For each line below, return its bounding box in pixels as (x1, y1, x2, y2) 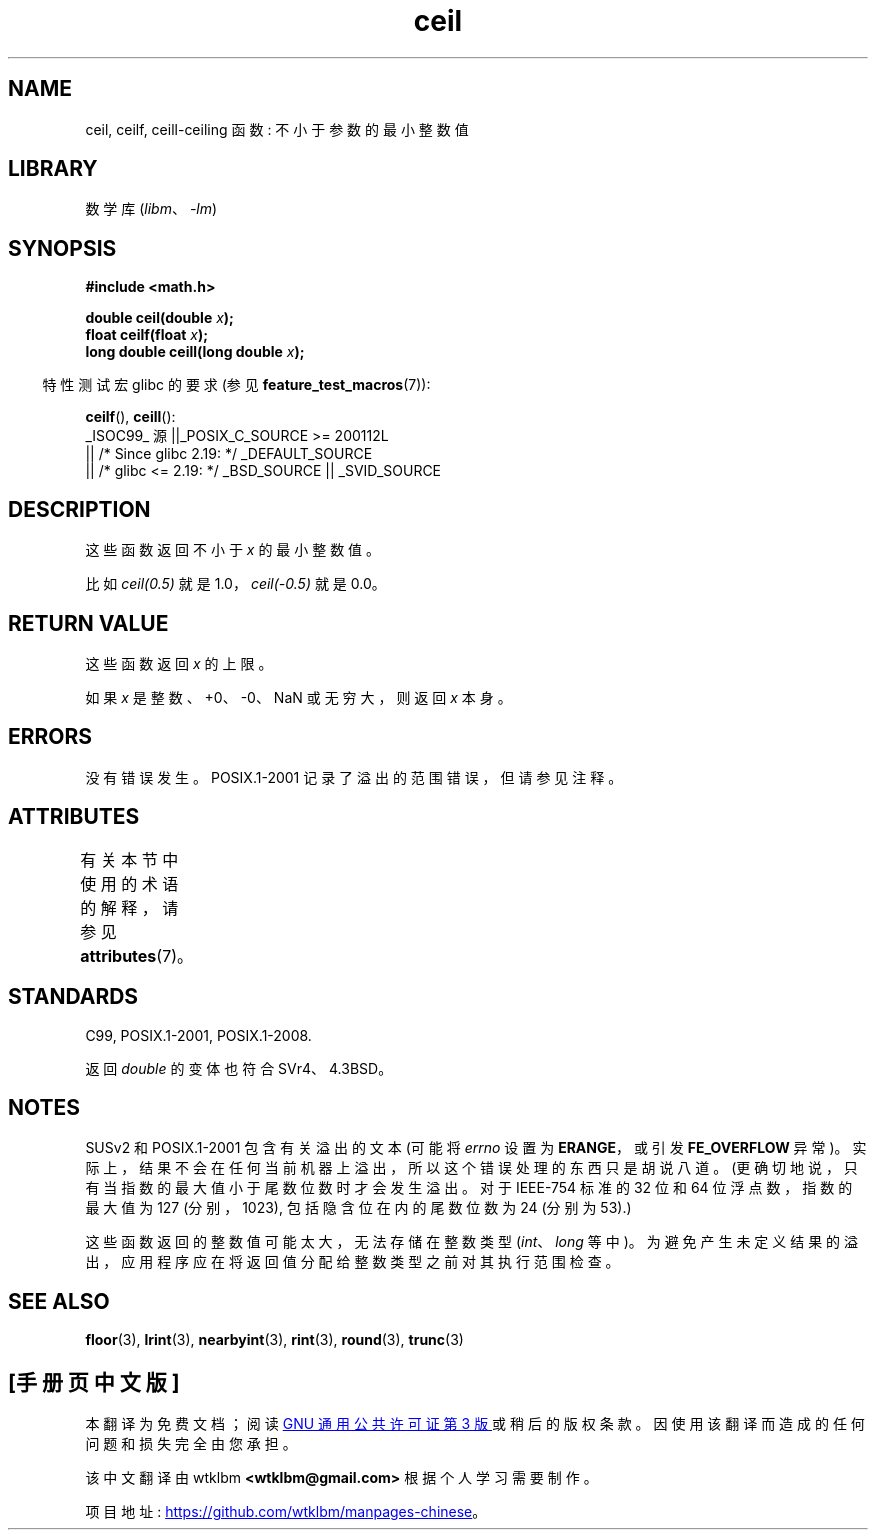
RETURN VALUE (8, 610, 169, 636)
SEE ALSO (8, 1288, 110, 1314)
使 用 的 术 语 (80, 873, 179, 894)
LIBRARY (8, 156, 98, 182)
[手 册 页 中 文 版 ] (8, 1369, 180, 1395)
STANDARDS (8, 984, 139, 1010)
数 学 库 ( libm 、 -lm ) (85, 200, 218, 218)
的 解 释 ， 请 (80, 897, 179, 918)
